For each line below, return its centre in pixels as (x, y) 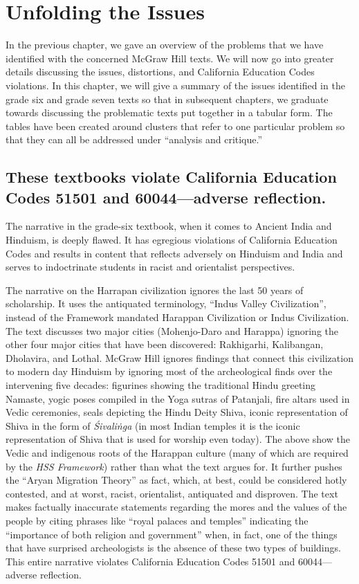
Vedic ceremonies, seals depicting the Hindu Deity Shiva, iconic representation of (177, 412)
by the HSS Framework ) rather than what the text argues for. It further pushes (174, 466)
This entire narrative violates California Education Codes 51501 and (150, 561)
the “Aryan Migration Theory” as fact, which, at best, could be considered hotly (176, 480)
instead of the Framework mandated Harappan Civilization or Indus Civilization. (177, 317)
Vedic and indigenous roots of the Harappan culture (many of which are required (177, 452)
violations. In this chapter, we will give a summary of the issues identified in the (175, 85)
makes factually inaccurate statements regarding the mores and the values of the (176, 507)
